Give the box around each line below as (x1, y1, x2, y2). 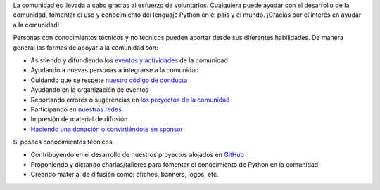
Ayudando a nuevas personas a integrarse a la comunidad (30, 66, 200, 74)
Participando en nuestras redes (30, 105, 122, 114)
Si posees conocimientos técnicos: (13, 137, 115, 147)
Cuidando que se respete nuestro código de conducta (30, 76, 188, 84)
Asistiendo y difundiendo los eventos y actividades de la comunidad (30, 56, 229, 65)
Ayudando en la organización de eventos (30, 86, 149, 94)
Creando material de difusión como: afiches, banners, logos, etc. (30, 170, 219, 179)
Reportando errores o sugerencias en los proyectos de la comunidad (30, 95, 230, 104)
